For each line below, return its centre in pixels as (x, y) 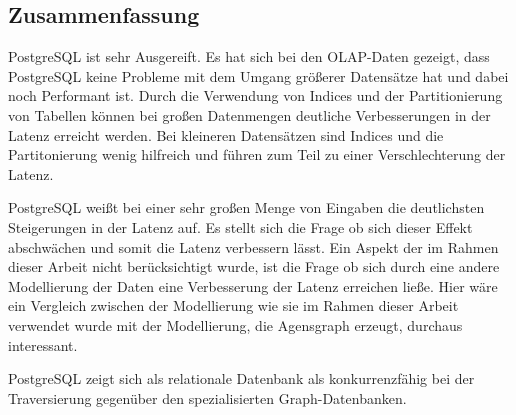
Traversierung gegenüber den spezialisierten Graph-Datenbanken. (207, 397)
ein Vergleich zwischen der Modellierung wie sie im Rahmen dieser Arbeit (233, 305)
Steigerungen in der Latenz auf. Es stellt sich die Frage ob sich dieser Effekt (240, 226)
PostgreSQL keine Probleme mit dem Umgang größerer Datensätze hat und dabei (258, 75)
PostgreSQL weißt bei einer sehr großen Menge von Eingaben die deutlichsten (246, 207)
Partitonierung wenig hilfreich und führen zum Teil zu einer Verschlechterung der (257, 154)
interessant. (43, 344)
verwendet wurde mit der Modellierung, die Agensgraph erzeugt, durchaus (235, 324)
